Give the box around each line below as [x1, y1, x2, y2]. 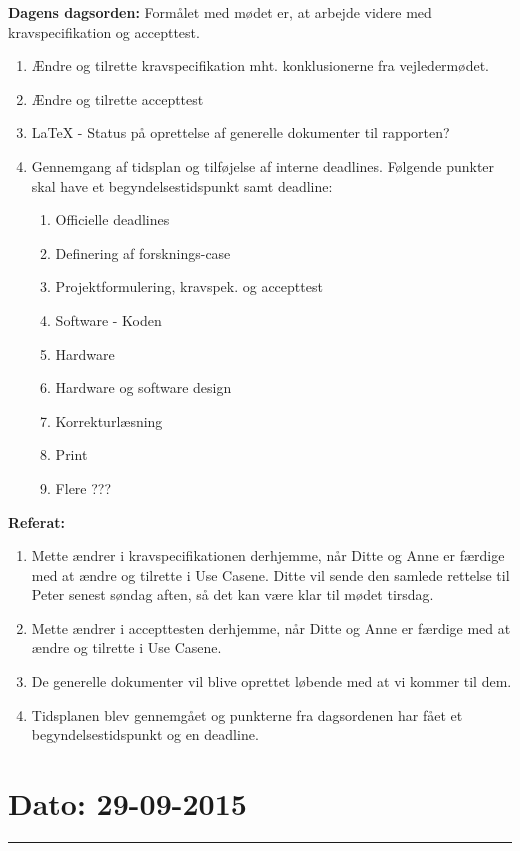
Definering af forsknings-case [55, 242, 231, 263]
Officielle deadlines [55, 209, 170, 230]
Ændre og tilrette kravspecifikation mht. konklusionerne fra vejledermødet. [31, 55, 489, 76]
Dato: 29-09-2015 [8, 783, 247, 824]
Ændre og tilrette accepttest [31, 88, 204, 109]
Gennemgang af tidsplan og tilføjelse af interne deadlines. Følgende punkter [31, 155, 495, 176]
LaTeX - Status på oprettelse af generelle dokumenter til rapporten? [31, 122, 450, 143]
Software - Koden [55, 309, 162, 330]
